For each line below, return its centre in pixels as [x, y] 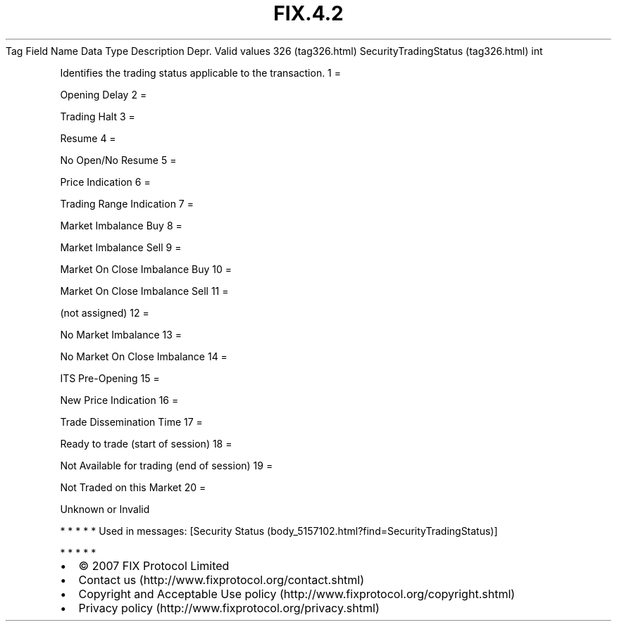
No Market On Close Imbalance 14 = [144, 356]
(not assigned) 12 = [105, 312]
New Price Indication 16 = [119, 400]
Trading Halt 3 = [98, 116]
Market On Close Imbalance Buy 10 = [146, 269]
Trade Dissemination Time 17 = [131, 422]
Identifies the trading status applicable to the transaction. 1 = [201, 72]
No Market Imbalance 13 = [121, 334]
